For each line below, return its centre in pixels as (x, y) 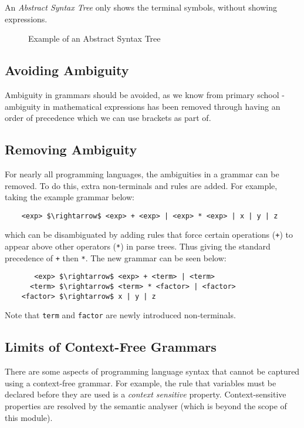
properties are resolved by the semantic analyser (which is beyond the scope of (146, 405)
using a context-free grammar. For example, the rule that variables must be (141, 382)
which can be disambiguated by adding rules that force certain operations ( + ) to (149, 235)
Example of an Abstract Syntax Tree (94, 38)
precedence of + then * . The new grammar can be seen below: (116, 257)
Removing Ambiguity (71, 149)
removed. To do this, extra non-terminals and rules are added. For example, (141, 185)
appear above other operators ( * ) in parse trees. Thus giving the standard (138, 246)
